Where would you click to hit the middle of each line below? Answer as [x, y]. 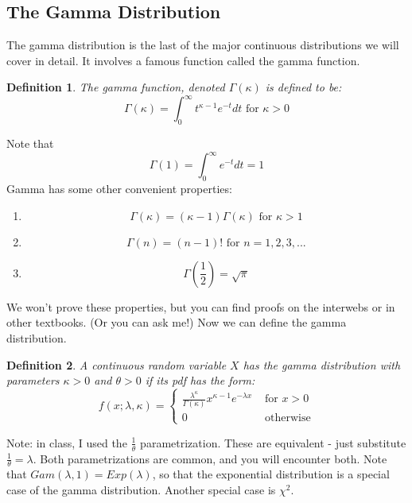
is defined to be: [303, 87]
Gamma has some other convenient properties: [119, 189]
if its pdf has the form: [200, 380]
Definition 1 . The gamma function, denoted [116, 87]
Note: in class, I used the [67, 442]
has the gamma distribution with [322, 364]
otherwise [288, 418]
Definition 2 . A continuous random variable [117, 364]
